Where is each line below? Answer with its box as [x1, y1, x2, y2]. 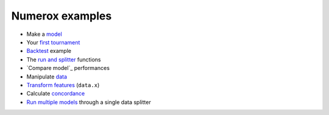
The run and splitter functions [26, 55, 101, 63]
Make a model [26, 30, 62, 38]
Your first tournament [26, 38, 80, 46]
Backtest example [26, 47, 71, 55]
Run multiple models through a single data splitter [26, 98, 152, 106]
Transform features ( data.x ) [26, 81, 100, 88]
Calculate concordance [26, 90, 85, 97]
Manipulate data [26, 73, 67, 80]
